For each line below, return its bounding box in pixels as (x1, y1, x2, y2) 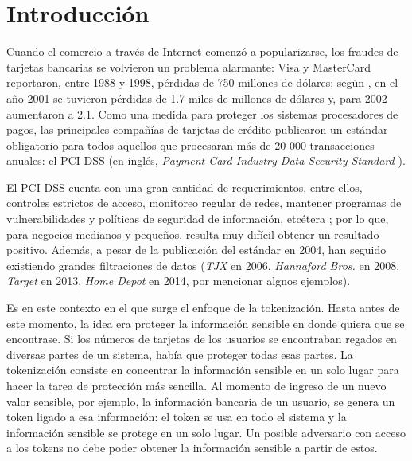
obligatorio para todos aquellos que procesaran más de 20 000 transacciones (6, 136, 375, 153)
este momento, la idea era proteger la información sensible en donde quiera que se (6, 314, 405, 331)
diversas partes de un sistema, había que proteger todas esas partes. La (6, 346, 353, 362)
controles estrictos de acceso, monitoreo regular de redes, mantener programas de (6, 194, 402, 211)
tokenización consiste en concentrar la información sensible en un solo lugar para (6, 361, 399, 378)
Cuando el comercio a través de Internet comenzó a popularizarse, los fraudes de (6, 43, 398, 60)
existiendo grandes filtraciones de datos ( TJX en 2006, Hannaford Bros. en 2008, (6, 256, 400, 273)
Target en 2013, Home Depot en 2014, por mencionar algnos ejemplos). (6, 272, 351, 289)
